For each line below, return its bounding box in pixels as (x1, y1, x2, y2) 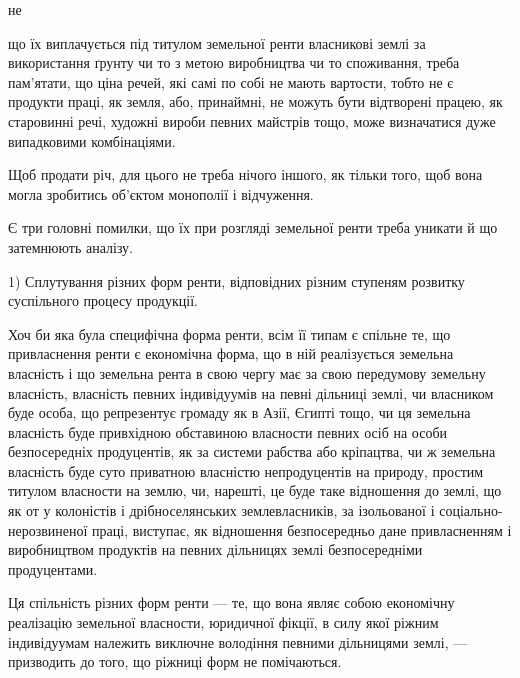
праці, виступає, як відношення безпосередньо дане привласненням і (92, 519, 512, 540)
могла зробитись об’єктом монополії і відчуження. (8, 183, 314, 204)
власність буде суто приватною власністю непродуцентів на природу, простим (8, 460, 484, 481)
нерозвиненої (8, 519, 88, 540)
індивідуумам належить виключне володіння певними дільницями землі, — (8, 631, 468, 652)
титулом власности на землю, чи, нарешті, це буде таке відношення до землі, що (8, 480, 502, 501)
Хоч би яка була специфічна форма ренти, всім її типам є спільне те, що (8, 323, 451, 344)
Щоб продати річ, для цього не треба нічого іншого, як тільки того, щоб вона (8, 164, 483, 185)
